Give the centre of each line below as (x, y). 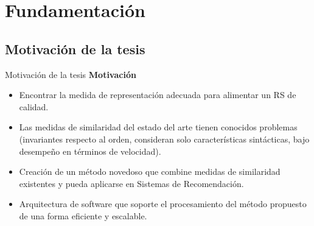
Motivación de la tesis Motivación (71, 74)
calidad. (34, 106)
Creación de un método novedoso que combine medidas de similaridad (150, 171)
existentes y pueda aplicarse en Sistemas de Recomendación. (131, 183)
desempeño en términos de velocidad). (90, 151)
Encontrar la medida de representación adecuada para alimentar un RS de (158, 95)
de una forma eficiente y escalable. (83, 215)
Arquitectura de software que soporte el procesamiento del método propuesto (163, 204)
